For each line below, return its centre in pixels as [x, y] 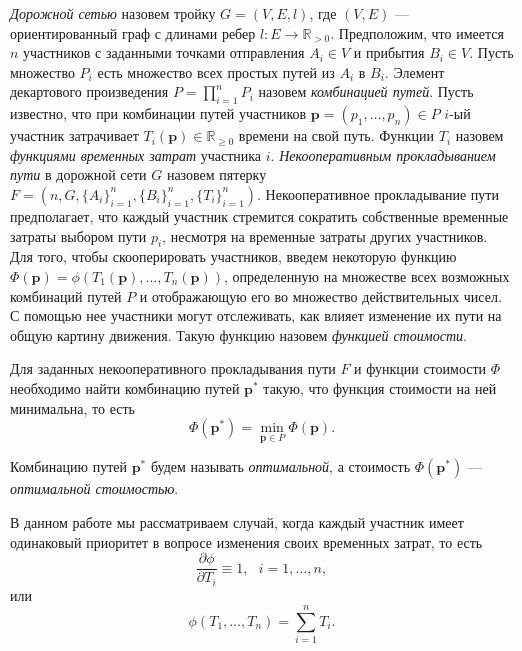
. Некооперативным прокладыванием [383, 154]
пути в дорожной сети [78, 174]
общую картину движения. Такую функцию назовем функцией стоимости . [238, 334]
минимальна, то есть [72, 407]
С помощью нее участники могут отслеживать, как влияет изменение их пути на [256, 315]
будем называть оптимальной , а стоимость [280, 466]
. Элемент [414, 71]
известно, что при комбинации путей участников [158, 113]
